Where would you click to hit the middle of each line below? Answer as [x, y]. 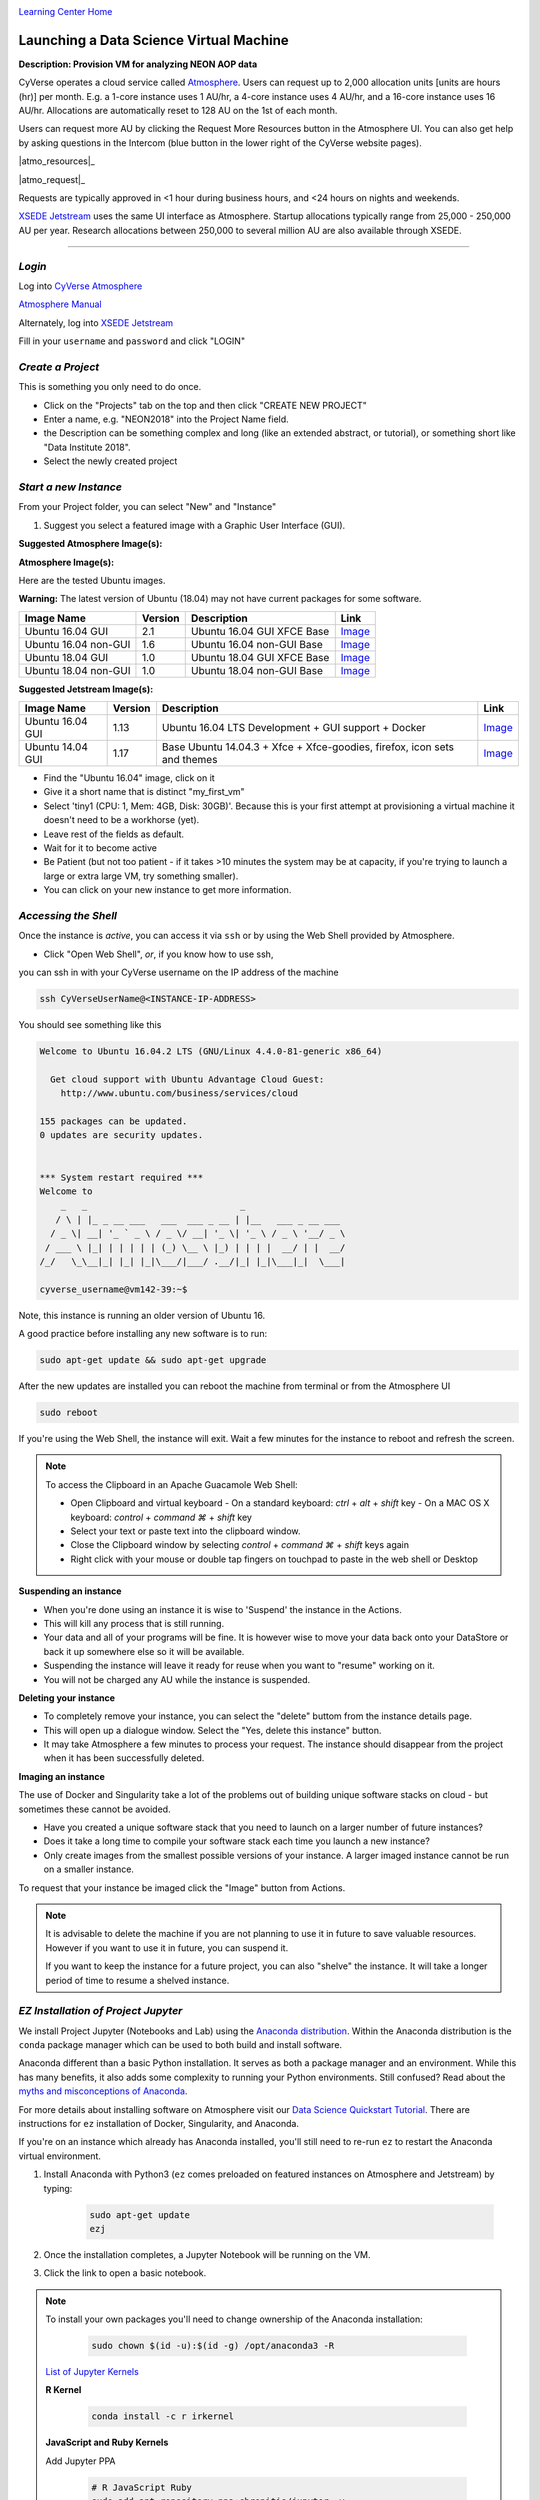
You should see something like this [90, 1025]
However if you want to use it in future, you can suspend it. [167, 1947]
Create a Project [59, 367]
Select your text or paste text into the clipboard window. [185, 1531]
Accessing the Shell [68, 915]
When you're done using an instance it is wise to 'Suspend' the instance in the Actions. [222, 1609]
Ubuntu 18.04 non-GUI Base [257, 670]
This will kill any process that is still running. [134, 1623]
